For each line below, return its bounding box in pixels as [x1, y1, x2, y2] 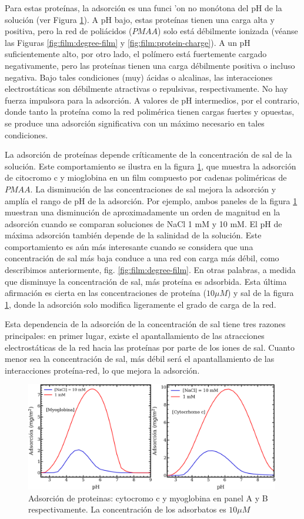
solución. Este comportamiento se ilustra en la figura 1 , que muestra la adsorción [5, 159, 296, 172]
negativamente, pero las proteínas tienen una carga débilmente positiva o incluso [5, 59, 295, 71]
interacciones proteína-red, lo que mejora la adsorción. [5, 364, 200, 376]
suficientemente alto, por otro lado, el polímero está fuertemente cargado [5, 48, 267, 60]
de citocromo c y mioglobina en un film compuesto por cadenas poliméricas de [5, 171, 287, 184]
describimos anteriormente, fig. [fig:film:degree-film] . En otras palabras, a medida [5, 264, 296, 276]
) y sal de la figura [228, 287, 294, 299]
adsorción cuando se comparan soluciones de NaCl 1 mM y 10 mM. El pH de [5, 217, 282, 229]
